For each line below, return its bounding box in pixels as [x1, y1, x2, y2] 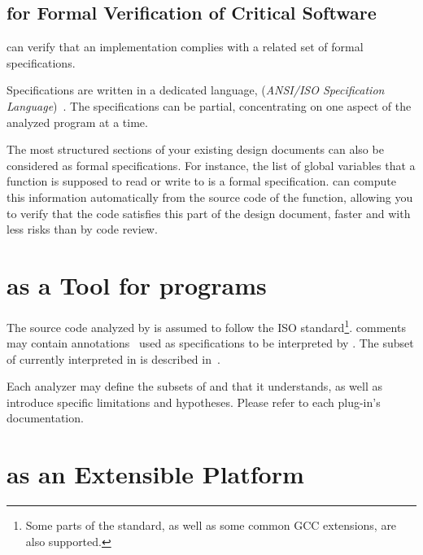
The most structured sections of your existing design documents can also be [7, 141, 384, 158]
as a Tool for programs [7, 268, 267, 301]
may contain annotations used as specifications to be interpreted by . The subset [7, 334, 414, 352]
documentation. [7, 409, 84, 426]
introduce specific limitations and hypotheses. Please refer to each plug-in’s [7, 393, 381, 410]
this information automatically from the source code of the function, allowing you [7, 188, 413, 205]
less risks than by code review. [7, 221, 158, 238]
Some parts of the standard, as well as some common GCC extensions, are [25, 517, 397, 534]
